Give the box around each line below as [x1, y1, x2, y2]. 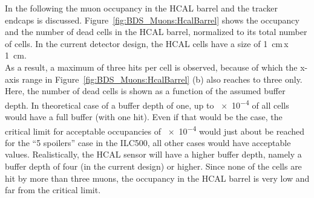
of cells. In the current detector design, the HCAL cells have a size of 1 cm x [5, 37, 289, 49]
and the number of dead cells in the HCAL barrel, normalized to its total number [5, 25, 307, 38]
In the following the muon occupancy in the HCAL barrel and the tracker [5, 2, 278, 14]
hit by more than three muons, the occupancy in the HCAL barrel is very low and [5, 171, 310, 184]
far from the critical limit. [5, 184, 101, 196]
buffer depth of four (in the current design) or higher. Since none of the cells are [5, 160, 302, 173]
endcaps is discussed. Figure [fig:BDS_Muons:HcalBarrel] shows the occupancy [5, 13, 299, 26]
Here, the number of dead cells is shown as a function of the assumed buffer [5, 85, 286, 97]
